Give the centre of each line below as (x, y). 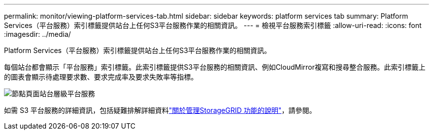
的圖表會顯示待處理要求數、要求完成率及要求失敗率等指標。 (101, 77)
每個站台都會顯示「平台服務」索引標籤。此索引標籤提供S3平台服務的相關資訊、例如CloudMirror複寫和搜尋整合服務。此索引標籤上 (215, 67)
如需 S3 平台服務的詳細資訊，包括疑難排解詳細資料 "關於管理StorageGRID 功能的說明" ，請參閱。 (160, 110)
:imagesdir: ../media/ (38, 34)
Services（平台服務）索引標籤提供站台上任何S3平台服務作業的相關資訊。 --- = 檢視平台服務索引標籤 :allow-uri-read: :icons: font (213, 25)
